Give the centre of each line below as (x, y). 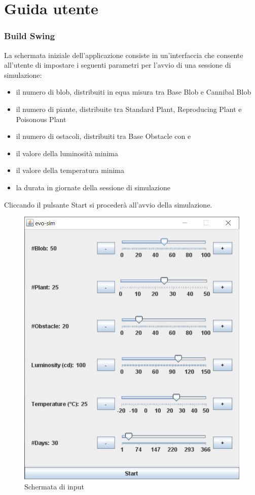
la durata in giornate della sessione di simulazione (93, 187)
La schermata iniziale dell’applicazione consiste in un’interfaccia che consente (124, 55)
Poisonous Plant (41, 119)
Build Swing (30, 36)
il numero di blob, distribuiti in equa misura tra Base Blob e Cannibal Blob (134, 92)
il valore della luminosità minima (67, 153)
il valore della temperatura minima (70, 170)
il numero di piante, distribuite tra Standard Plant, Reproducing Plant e (129, 109)
